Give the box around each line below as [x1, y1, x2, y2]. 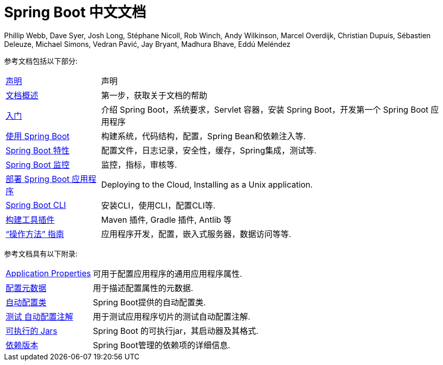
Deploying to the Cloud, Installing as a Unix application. [101, 179, 313, 190]
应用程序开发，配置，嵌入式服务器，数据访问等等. [101, 228, 292, 239]
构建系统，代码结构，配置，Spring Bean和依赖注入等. [101, 131, 306, 141]
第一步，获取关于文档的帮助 [101, 90, 207, 100]
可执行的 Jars [6, 325, 58, 336]
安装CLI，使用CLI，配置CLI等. [101, 200, 216, 211]
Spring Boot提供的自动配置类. [93, 297, 206, 307]
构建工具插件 [6, 214, 55, 225]
